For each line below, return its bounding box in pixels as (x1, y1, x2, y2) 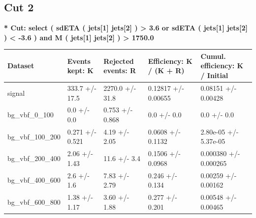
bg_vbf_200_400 (7, 153, 61, 163)
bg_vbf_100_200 (7, 131, 61, 141)
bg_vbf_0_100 (7, 109, 54, 120)
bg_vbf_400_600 (7, 175, 61, 185)
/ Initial (200, 70, 228, 81)
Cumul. (200, 51, 226, 61)
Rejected (103, 55, 134, 66)
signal (7, 87, 25, 98)
